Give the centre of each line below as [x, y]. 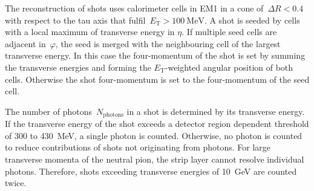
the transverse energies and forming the [78, 67]
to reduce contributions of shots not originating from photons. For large [138, 147]
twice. [16, 183]
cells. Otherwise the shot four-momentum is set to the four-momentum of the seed [157, 79]
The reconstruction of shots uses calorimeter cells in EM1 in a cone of [134, 8]
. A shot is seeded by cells [252, 20]
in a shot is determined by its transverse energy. [216, 111]
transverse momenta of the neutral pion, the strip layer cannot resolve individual [155, 159]
